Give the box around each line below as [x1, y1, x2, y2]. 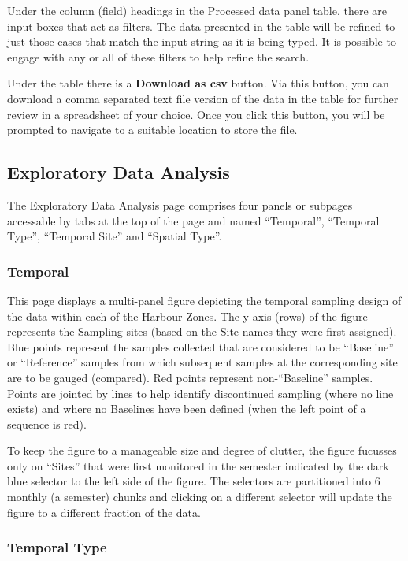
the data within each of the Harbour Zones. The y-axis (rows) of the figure [7, 307, 368, 324]
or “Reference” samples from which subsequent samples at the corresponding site [7, 354, 398, 370]
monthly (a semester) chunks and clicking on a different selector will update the [7, 489, 392, 505]
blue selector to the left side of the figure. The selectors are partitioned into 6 [7, 473, 380, 489]
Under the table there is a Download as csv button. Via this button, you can [7, 75, 389, 91]
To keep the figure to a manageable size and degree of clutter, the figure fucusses [7, 442, 397, 459]
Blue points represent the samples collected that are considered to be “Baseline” [7, 338, 394, 355]
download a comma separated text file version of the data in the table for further [7, 90, 399, 106]
